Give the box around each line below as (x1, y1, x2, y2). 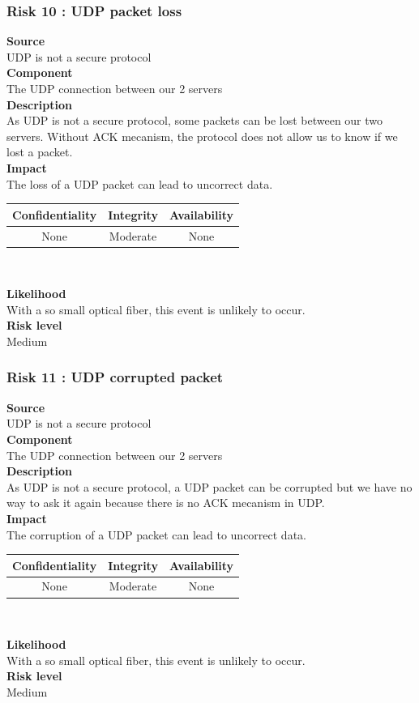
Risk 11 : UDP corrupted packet (6, 367, 224, 387)
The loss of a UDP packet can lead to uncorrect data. (6, 175, 273, 192)
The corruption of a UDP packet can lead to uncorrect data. (6, 526, 306, 543)
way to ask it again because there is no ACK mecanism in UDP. (6, 494, 325, 511)
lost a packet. (6, 143, 73, 160)
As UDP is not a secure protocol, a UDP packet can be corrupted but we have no (6, 478, 413, 495)
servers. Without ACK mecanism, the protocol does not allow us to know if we (6, 127, 398, 144)
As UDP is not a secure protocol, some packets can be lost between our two (6, 112, 383, 129)
